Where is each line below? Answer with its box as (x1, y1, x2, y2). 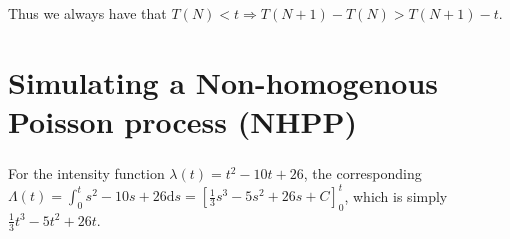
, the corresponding (303, 163, 422, 184)
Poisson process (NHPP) (8, 100, 358, 141)
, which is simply (344, 185, 448, 206)
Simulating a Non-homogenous (8, 61, 439, 102)
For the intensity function (8, 163, 165, 184)
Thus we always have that (8, 3, 167, 23)
